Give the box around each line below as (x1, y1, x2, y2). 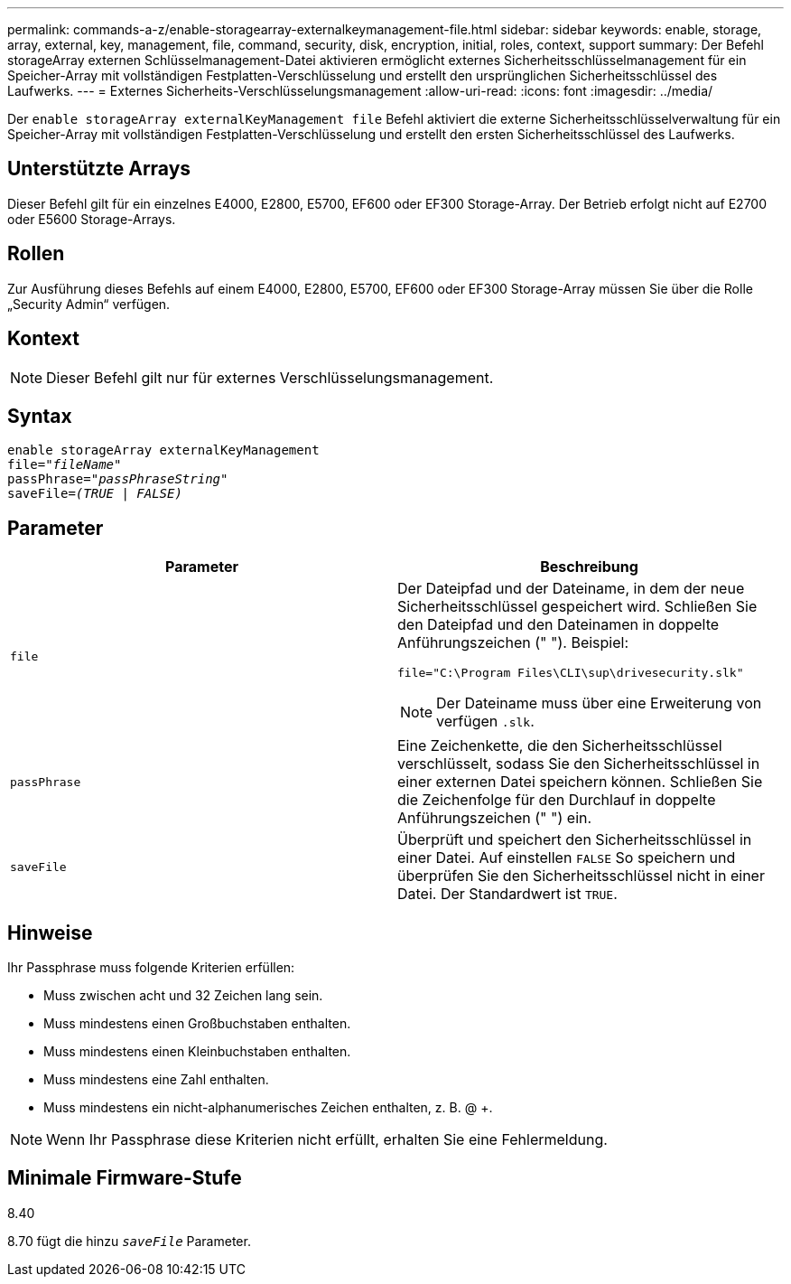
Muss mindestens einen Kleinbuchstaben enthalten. (43, 1044, 351, 1060)
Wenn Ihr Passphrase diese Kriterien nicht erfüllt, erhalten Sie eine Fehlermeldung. (46, 1130, 608, 1149)
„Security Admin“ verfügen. (7, 295, 171, 312)
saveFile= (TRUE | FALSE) (7, 486, 182, 501)
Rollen (7, 242, 65, 266)
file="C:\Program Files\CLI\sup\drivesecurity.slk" (397, 666, 744, 680)
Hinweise (7, 921, 93, 944)
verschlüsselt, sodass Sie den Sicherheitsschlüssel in (397, 754, 760, 773)
